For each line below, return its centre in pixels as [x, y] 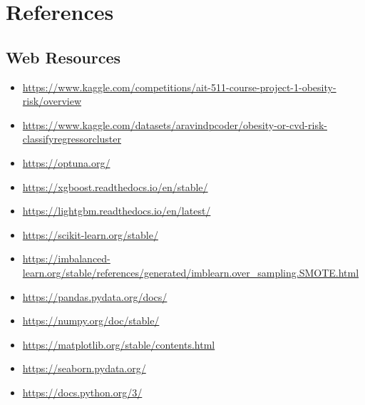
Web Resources [63, 57]
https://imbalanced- [66, 258]
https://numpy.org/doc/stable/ [91, 321]
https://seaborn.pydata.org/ [84, 368]
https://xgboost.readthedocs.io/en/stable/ [115, 186]
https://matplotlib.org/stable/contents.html [119, 344]
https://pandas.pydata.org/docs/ [95, 296]
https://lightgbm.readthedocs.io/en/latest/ [117, 211]
